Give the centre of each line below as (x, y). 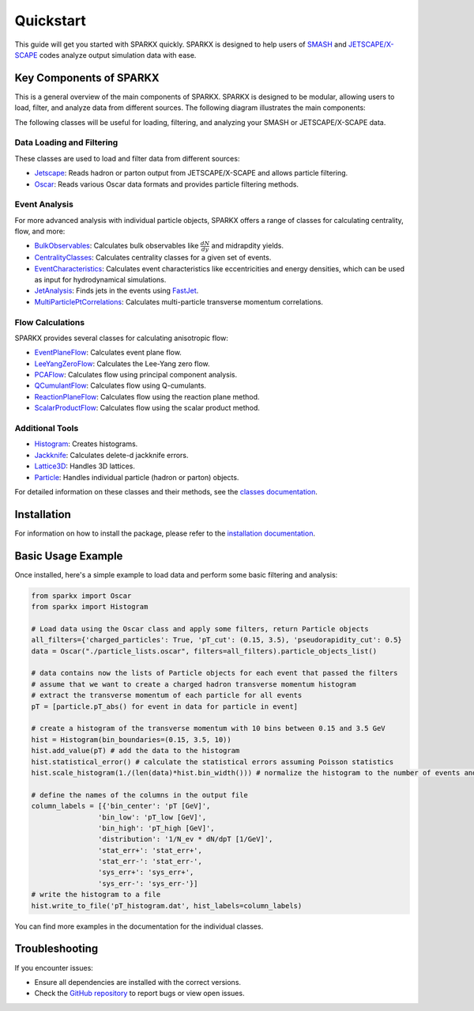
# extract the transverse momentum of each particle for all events (167, 695)
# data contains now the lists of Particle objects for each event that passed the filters (214, 673)
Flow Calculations (50, 322)
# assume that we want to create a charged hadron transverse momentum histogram (194, 684)
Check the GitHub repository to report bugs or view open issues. (139, 994)
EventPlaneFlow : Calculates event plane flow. (108, 353)
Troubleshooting (56, 949)
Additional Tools (47, 428)
